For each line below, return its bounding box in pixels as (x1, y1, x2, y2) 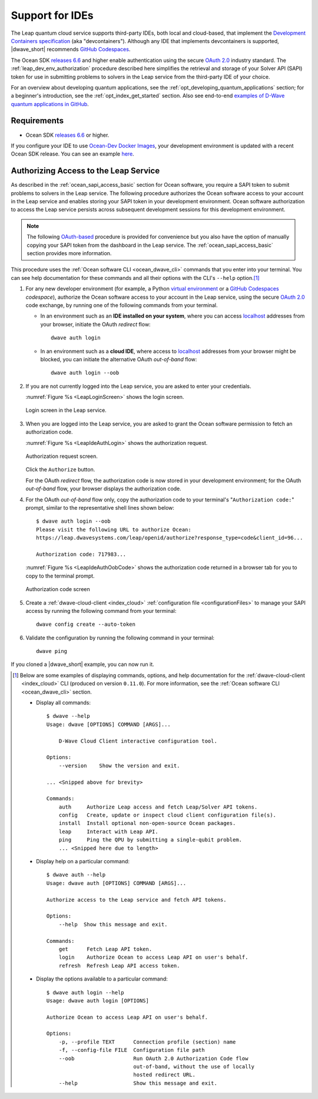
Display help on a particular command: (36, 858, 130, 865)
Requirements (11, 115, 64, 126)
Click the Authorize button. (25, 466, 95, 473)
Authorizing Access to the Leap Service (11, 166, 160, 176)
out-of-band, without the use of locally (133, 1064, 255, 1070)
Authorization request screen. (25, 453, 98, 460)
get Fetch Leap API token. (59, 946, 153, 952)
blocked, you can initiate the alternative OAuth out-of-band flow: (40, 355, 197, 362)
